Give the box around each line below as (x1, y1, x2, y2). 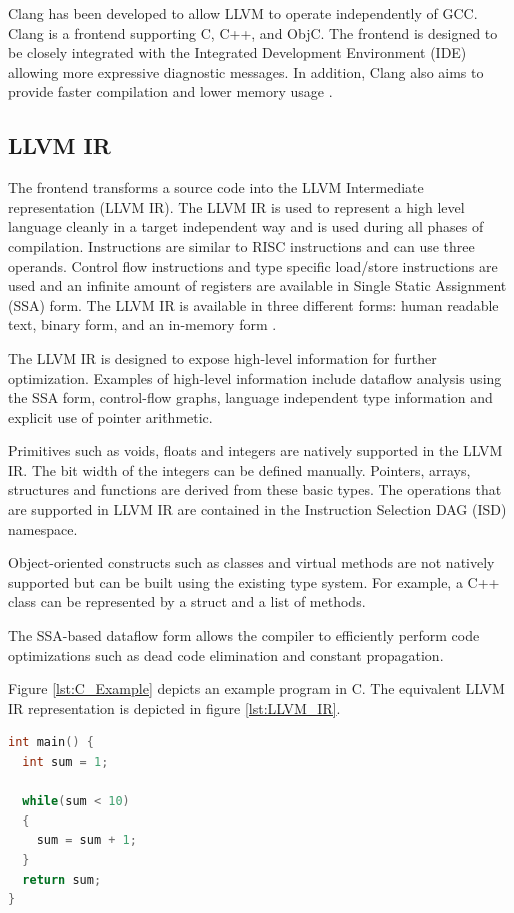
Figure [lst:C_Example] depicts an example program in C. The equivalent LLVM (8, 678, 505, 699)
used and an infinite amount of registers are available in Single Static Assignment (8, 275, 507, 296)
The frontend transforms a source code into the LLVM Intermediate (8, 177, 424, 198)
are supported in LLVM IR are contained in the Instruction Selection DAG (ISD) (8, 499, 507, 520)
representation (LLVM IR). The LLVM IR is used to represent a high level (8, 196, 465, 217)
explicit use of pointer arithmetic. (8, 406, 213, 427)
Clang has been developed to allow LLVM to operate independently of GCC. (8, 3, 478, 23)
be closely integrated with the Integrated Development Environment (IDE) (8, 42, 467, 63)
